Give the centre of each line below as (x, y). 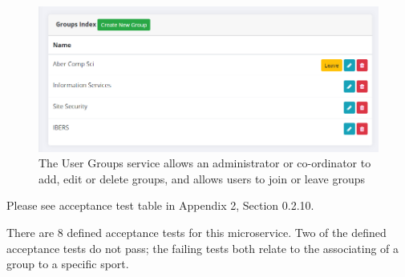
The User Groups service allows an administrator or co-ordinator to (205, 163)
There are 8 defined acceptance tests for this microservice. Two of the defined (196, 232)
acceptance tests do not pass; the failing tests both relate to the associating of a (203, 248)
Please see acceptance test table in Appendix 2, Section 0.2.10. (160, 205)
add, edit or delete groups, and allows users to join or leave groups (202, 178)
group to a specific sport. (68, 264)
